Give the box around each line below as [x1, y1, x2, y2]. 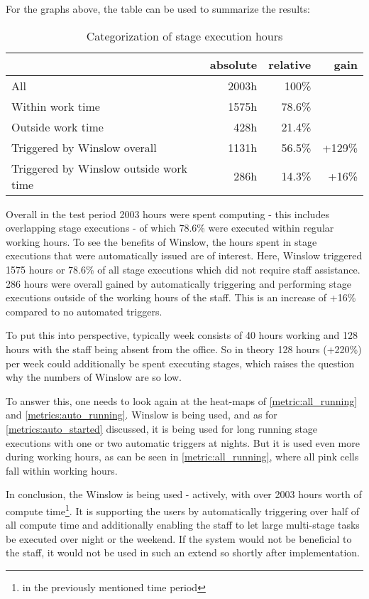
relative [268, 55, 312, 72]
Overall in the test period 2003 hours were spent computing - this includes [6, 206, 329, 221]
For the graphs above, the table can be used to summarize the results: [6, 1, 310, 16]
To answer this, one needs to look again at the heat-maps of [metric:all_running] [6, 393, 358, 408]
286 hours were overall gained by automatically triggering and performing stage [6, 276, 351, 291]
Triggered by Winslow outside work [11, 159, 187, 176]
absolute [209, 55, 258, 72]
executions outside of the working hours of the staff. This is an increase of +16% [6, 290, 356, 305]
